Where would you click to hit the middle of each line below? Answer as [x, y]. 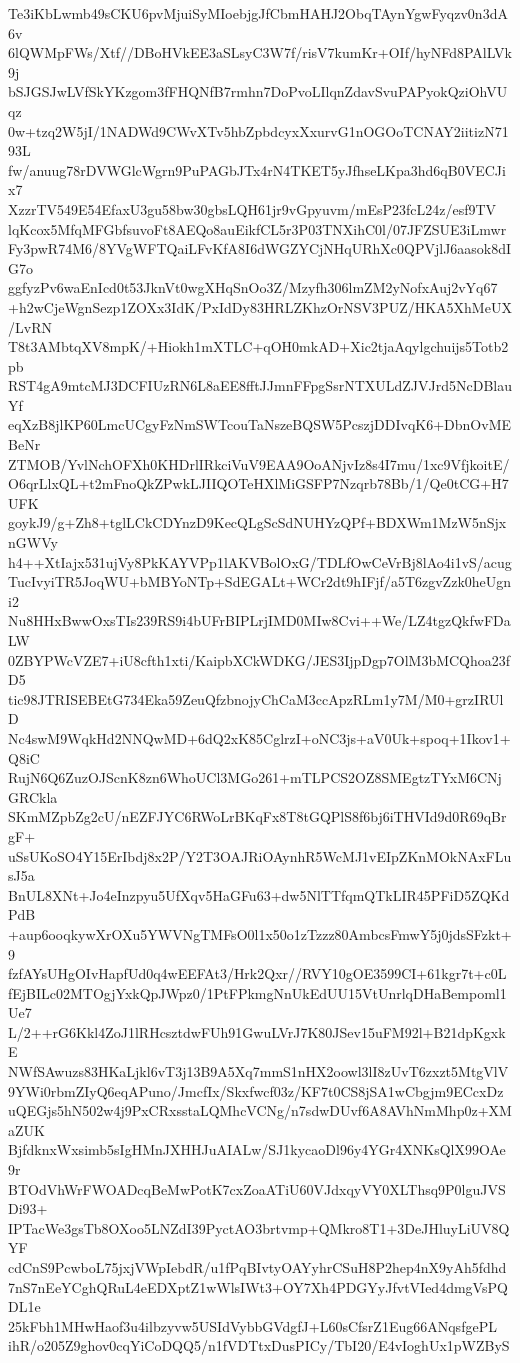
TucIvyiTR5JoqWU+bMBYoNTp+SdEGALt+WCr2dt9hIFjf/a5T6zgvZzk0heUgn [260, 581]
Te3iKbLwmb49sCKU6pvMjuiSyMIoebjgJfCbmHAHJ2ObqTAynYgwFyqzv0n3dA [258, 13]
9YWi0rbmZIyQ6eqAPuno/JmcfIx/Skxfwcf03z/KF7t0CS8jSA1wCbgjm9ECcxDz [256, 1090]
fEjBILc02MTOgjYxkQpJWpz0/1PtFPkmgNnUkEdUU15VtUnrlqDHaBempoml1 [257, 992]
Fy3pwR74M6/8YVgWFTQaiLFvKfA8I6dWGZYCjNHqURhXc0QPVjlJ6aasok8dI [260, 248]
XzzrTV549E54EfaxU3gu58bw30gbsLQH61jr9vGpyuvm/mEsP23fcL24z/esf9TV [252, 208]
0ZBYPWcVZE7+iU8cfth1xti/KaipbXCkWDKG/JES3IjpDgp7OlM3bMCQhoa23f [259, 659]
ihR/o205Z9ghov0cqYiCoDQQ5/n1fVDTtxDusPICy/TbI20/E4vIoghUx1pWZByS [259, 1345]
